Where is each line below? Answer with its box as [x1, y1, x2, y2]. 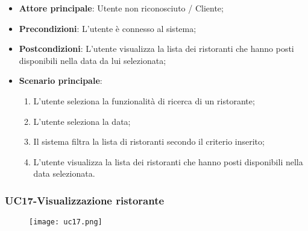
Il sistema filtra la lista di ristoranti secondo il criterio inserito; [33, 135, 265, 148]
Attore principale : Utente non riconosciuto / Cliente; [19, 2, 224, 14]
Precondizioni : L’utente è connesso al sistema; [19, 22, 196, 34]
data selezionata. [33, 167, 95, 180]
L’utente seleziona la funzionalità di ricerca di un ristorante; [33, 94, 255, 107]
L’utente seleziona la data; [33, 115, 131, 127]
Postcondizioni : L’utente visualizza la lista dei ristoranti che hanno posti [19, 42, 294, 55]
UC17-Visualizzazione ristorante [5, 192, 165, 207]
